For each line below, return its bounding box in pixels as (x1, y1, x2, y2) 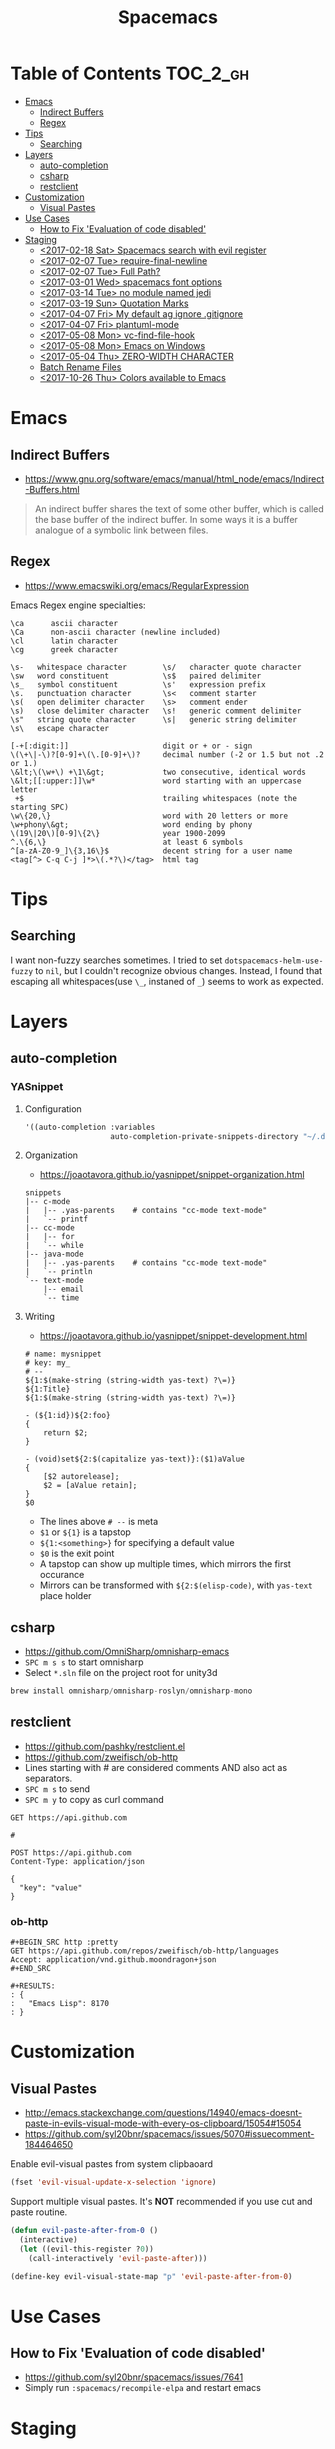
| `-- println (24, 1267, 93, 1277)
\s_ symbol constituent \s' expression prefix (10, 679, 267, 690)
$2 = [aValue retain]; (43, 1481, 138, 1491)
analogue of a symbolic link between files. (34, 524, 209, 536)
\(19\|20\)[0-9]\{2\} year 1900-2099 (10, 828, 226, 838)
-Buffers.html (24, 483, 80, 495)
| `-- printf (24, 1214, 89, 1225)
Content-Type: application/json (10, 1856, 145, 1866)
